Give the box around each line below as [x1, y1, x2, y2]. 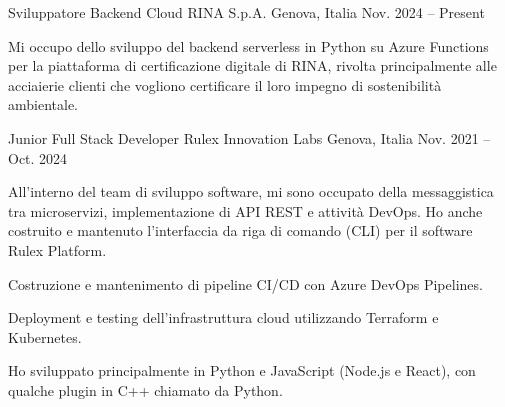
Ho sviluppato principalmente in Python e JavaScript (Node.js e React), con [8, 360, 476, 381]
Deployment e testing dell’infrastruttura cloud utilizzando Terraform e [8, 307, 439, 328]
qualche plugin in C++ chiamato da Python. [8, 379, 283, 400]
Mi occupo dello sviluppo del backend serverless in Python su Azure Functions [8, 35, 489, 56]
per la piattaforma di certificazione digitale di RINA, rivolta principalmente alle [8, 55, 497, 76]
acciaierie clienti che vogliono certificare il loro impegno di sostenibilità [8, 74, 442, 95]
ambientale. [8, 94, 78, 115]
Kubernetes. [8, 326, 82, 347]
